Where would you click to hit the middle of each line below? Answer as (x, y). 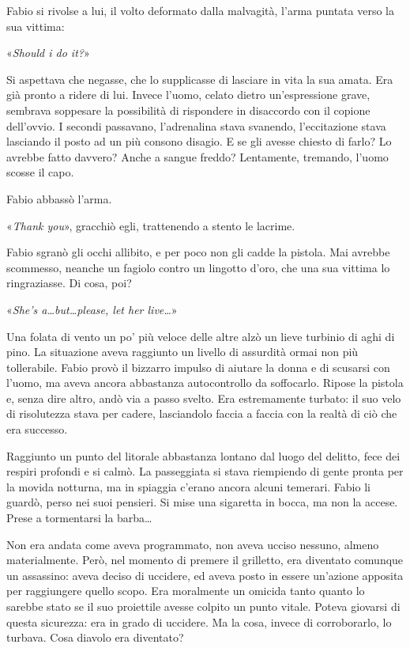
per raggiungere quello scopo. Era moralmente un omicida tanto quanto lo (186, 591)
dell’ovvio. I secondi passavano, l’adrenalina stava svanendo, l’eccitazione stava (196, 125)
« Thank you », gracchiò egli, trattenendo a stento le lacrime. (151, 225)
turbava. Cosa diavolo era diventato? (95, 637)
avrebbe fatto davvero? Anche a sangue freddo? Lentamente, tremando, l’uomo (197, 156)
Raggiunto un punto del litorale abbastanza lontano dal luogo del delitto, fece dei (203, 455)
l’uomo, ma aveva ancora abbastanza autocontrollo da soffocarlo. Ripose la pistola (205, 383)
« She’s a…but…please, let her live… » (92, 309)
